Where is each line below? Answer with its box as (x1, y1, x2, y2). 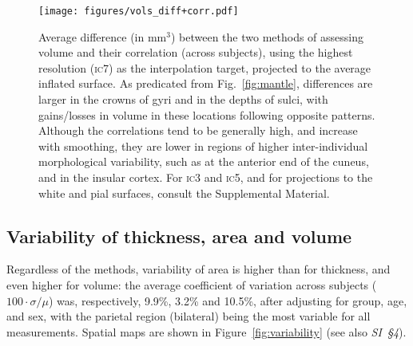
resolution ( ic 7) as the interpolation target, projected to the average (38, 59, 371, 76)
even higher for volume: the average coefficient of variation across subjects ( (6, 276, 377, 293)
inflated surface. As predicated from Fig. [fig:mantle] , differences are (38, 75, 373, 92)
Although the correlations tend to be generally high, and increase (38, 122, 358, 139)
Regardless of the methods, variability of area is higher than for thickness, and (6, 261, 391, 277)
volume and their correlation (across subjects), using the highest (38, 44, 353, 61)
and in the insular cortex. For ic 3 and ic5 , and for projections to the (38, 169, 373, 185)
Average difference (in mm (38, 28, 167, 45)
